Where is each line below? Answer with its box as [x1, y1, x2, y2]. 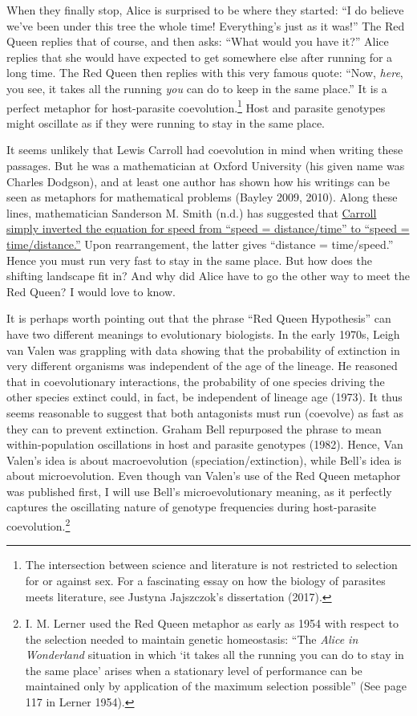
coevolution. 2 [6, 515, 71, 534]
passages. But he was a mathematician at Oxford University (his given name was [6, 157, 405, 173]
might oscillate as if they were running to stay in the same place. [6, 114, 326, 131]
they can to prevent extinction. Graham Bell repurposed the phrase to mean [6, 420, 382, 437]
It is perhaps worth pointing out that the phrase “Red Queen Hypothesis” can [6, 310, 391, 327]
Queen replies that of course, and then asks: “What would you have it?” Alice [6, 33, 389, 50]
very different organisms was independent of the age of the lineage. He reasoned [6, 357, 398, 374]
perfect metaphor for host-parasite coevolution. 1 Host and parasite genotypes [6, 96, 386, 116]
